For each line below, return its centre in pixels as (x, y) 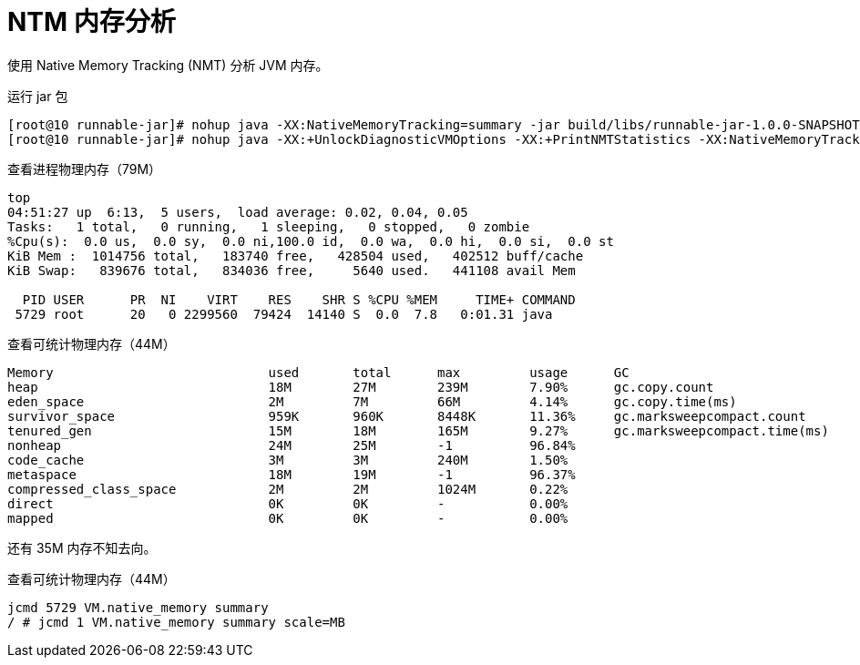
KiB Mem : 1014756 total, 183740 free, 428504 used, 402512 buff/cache (296, 256)
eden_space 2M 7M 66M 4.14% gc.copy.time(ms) (372, 401)
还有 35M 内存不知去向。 (82, 547)
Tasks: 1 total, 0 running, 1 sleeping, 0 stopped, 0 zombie (269, 226)
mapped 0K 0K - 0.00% (288, 518)
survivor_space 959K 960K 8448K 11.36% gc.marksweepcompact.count (407, 416)
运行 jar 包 (38, 96)
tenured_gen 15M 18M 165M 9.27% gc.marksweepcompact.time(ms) (418, 430)
